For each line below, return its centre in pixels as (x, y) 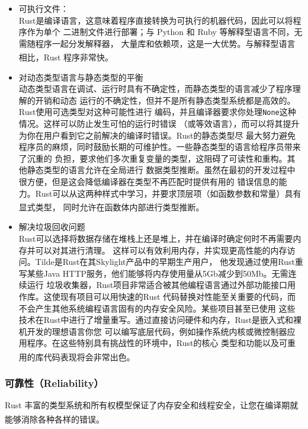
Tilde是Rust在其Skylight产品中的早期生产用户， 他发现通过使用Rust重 (169, 262)
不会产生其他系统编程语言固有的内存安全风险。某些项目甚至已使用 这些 (157, 308)
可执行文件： (44, 8)
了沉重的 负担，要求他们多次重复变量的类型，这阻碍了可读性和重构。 (153, 158)
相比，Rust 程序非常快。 (66, 57)
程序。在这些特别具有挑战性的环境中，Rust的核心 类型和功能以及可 (157, 343)
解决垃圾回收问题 (52, 227)
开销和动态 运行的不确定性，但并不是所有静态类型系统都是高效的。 (165, 100)
